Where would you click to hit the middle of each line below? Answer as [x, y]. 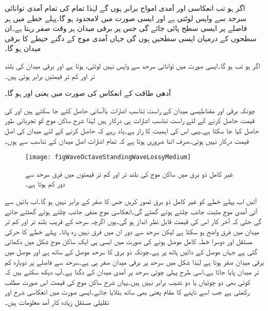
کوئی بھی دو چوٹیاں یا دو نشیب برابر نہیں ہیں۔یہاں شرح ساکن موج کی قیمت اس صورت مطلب [128, 281]
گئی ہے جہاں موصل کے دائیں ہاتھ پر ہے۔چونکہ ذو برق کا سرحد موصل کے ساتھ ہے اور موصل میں [131, 251]
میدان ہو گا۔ [23, 48]
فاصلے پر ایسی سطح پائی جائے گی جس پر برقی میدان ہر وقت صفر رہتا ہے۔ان [126, 28]
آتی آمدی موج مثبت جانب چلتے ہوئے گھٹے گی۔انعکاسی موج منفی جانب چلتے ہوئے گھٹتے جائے [131, 211]
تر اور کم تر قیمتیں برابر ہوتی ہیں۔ [50, 75]
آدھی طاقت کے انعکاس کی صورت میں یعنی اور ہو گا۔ [88, 93]
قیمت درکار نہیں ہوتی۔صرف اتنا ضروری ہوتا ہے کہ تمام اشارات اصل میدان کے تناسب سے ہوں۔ [127, 140]
